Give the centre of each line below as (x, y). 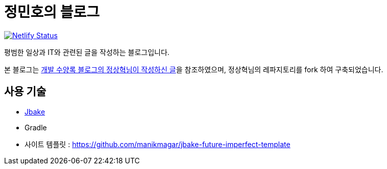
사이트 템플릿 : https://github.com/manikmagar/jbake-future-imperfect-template (158, 144)
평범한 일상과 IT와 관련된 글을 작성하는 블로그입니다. (87, 52)
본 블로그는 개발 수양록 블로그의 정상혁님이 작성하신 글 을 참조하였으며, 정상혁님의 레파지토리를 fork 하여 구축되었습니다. (194, 69)
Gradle (36, 127)
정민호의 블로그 (52, 12)
